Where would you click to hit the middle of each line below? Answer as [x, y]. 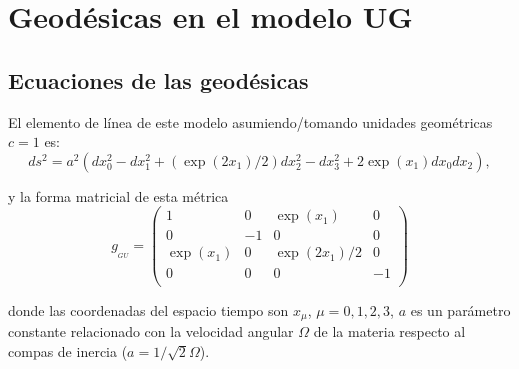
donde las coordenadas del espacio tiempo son [148, 309]
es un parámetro [460, 309]
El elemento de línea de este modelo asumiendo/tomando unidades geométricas [250, 121]
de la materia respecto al [389, 331]
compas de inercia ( [68, 350]
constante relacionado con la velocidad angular [151, 331]
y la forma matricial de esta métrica [118, 195]
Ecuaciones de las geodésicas [158, 79]
